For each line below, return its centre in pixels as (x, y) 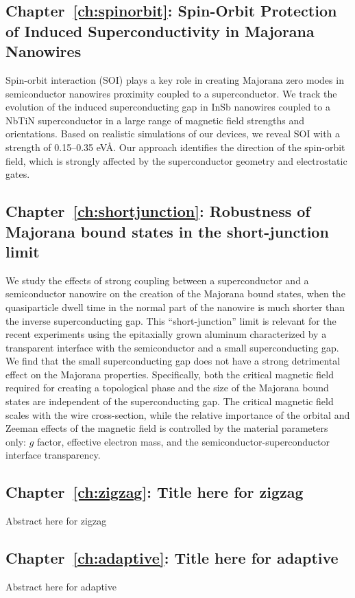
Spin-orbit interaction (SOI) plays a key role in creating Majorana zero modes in (175, 79)
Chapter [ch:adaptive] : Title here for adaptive (172, 558)
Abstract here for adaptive (61, 587)
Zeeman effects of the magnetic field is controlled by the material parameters (167, 428)
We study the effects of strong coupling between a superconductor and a (157, 280)
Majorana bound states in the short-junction (167, 231)
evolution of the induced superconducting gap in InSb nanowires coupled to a (168, 107)
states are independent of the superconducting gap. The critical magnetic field (170, 401)
